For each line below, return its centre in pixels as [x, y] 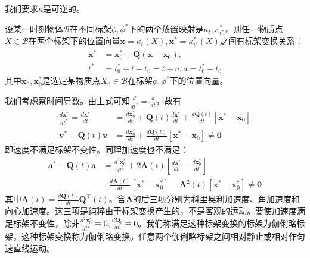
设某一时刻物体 [34, 28]
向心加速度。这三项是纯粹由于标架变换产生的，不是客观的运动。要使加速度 [151, 211]
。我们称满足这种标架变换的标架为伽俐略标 [221, 223]
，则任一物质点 [254, 28]
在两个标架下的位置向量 [74, 41]
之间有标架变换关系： [261, 41]
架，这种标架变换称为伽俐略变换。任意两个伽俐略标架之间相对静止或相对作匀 [155, 236]
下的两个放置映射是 [166, 28]
